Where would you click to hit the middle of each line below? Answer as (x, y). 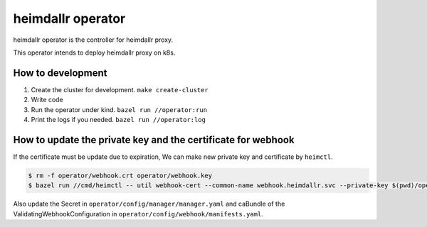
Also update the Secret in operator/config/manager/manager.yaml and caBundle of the (149, 204)
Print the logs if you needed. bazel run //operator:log (118, 120)
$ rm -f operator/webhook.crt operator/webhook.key (120, 175)
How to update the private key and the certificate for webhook (154, 139)
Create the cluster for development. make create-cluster (120, 89)
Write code (47, 100)
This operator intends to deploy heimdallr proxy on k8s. (94, 52)
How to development (60, 73)
